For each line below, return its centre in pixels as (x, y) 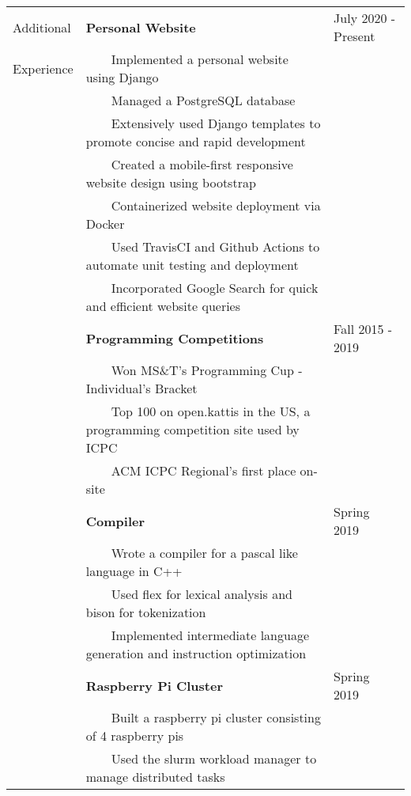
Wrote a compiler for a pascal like (204, 553)
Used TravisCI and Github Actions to (215, 246)
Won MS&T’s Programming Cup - (207, 370)
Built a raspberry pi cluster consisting (216, 717)
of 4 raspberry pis (135, 735)
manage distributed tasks (155, 777)
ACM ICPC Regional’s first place (204, 470)
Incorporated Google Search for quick (215, 288)
